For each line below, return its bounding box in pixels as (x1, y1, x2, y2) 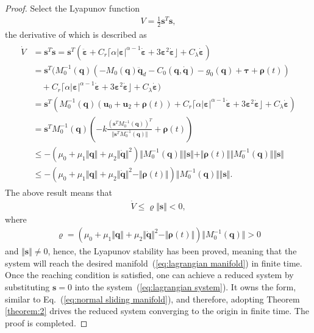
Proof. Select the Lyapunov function (5, 2, 140, 14)
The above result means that (5, 185, 112, 198)
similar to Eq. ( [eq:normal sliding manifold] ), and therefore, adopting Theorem (5, 292, 300, 305)
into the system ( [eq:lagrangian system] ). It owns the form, (74, 281, 296, 293)
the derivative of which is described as (5, 27, 147, 40)
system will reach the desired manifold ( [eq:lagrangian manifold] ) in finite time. (5, 256, 302, 269)
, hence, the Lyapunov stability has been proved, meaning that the (48, 245, 297, 257)
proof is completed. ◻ (5, 316, 88, 329)
